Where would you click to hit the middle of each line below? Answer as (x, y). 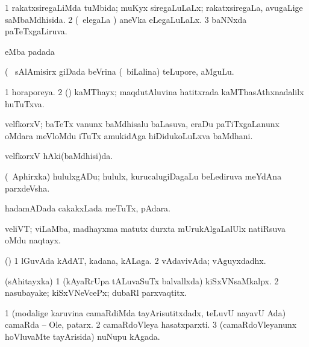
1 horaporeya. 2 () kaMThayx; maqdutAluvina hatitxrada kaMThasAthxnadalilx (154, 91)
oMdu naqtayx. (33, 240)
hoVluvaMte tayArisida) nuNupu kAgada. (83, 336)
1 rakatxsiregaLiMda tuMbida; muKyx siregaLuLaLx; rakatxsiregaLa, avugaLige (154, 7)
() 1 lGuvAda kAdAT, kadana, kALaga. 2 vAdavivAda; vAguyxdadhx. (136, 260)
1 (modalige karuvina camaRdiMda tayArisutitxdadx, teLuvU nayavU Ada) (145, 312)
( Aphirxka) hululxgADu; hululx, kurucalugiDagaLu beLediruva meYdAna (143, 176)
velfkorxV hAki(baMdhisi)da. (59, 156)
